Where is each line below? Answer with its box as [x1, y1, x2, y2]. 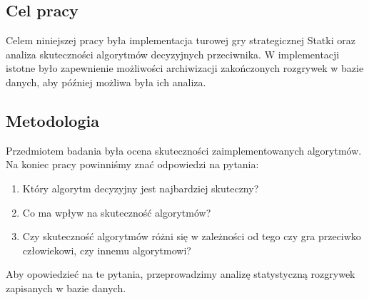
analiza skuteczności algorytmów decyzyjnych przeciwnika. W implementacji [6, 46, 340, 61]
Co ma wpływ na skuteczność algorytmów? [22, 205, 211, 219]
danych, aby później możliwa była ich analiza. [6, 74, 206, 89]
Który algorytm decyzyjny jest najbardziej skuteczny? [22, 180, 259, 195]
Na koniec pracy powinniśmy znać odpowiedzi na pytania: [6, 157, 259, 172]
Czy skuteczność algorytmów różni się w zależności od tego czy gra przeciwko [22, 229, 361, 244]
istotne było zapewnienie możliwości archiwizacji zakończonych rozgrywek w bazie [6, 61, 364, 76]
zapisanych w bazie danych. [6, 280, 126, 295]
